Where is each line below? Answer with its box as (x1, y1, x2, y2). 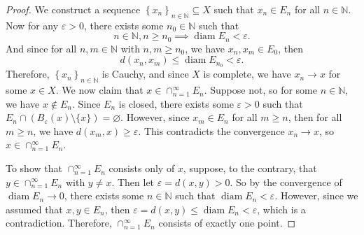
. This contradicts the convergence (138, 123, 285, 138)
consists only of (108, 161, 175, 176)
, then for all (288, 110, 342, 124)
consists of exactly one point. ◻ (158, 215, 296, 230)
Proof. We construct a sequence (6, 2, 141, 16)
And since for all (6, 41, 77, 55)
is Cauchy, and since (101, 66, 189, 81)
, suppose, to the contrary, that (183, 161, 317, 176)
